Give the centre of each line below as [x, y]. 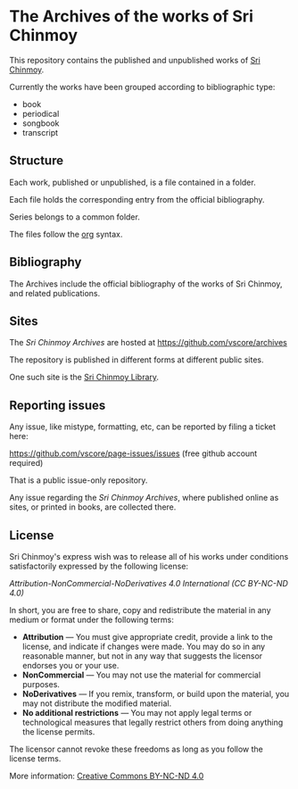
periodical [41, 113]
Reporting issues [58, 405]
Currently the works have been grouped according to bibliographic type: [142, 87]
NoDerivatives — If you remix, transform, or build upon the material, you [156, 694]
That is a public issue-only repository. [79, 480]
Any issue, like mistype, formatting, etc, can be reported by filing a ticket [143, 427]
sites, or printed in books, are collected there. [93, 507]
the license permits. [58, 732]
